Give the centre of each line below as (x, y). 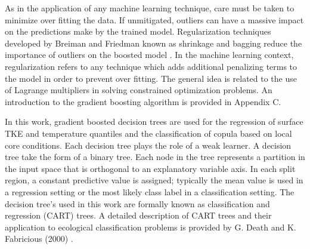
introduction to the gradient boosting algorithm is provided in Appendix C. (143, 101)
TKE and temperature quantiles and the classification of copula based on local (148, 133)
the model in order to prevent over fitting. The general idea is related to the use (151, 78)
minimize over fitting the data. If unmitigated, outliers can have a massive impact (154, 19)
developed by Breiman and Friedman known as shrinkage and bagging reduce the (154, 43)
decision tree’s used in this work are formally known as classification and (137, 203)
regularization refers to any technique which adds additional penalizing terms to (151, 66)
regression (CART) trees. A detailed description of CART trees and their (138, 215)
